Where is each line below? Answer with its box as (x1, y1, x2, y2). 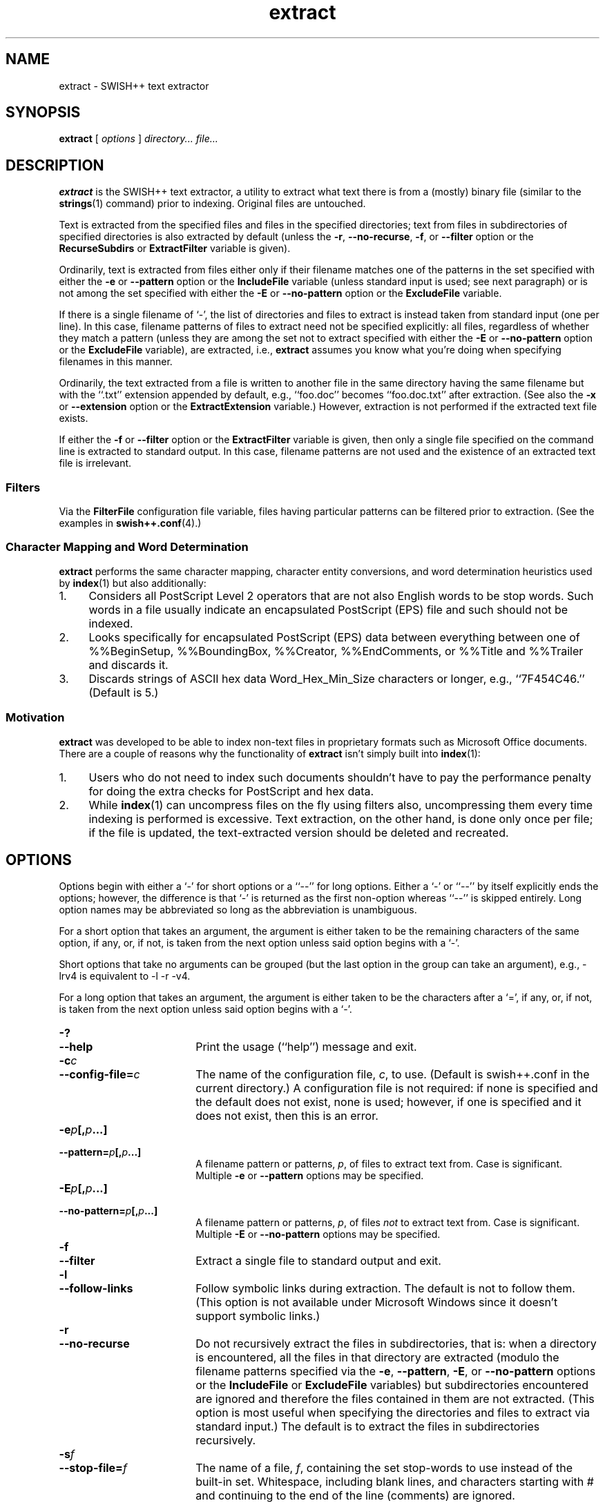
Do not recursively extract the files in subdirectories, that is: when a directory (195, 1337, 597, 1351)
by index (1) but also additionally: (59, 576, 207, 589)
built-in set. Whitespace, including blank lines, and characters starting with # (195, 1475, 594, 1489)
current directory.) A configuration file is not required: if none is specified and (195, 1081, 598, 1096)
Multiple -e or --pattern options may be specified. (195, 1170, 424, 1182)
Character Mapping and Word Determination (6, 540, 249, 554)
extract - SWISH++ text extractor (59, 79, 209, 92)
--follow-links (59, 1281, 133, 1296)
